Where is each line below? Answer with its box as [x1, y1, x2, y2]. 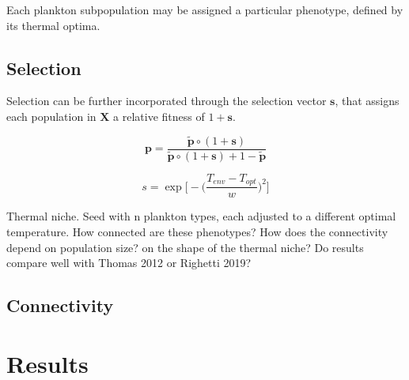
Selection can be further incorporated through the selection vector [6, 92, 327, 109]
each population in [6, 107, 97, 124]
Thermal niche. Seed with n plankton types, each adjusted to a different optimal [6, 208, 396, 224]
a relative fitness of [113, 107, 205, 124]
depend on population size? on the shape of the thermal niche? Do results [6, 239, 364, 255]
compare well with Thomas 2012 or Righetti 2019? [6, 254, 252, 271]
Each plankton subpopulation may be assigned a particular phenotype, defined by [6, 2, 403, 17]
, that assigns [335, 92, 400, 109]
